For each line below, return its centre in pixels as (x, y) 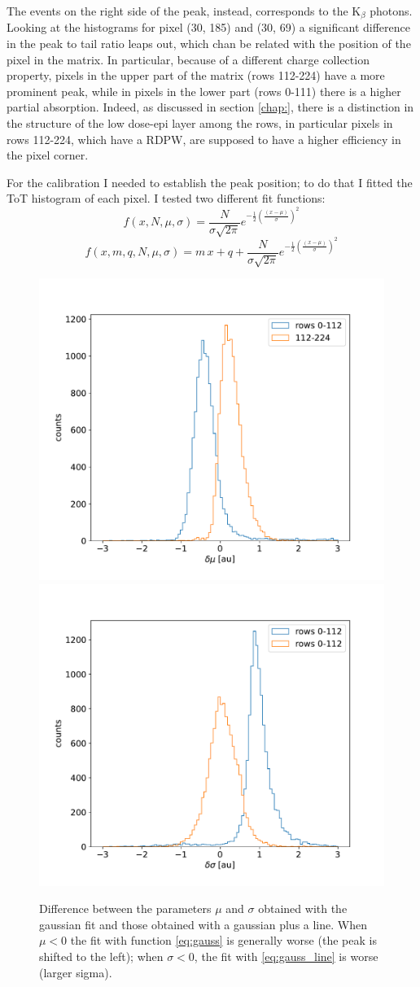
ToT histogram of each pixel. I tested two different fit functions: (166, 198)
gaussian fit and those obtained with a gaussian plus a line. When (203, 924)
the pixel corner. (48, 155)
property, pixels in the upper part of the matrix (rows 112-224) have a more (196, 75)
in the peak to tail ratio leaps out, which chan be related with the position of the (209, 44)
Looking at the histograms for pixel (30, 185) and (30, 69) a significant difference (208, 27)
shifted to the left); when (101, 956)
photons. (391, 11)
